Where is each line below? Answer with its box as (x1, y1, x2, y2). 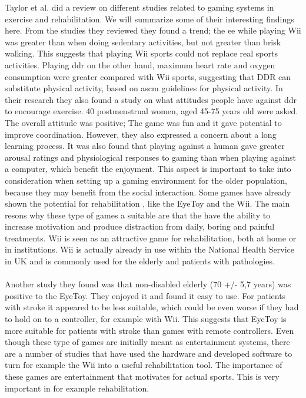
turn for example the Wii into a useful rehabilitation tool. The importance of (5, 359, 282, 371)
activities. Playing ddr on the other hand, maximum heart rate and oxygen (5, 58, 275, 71)
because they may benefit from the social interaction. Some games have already (5, 185, 291, 198)
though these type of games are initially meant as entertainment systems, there (5, 336, 290, 348)
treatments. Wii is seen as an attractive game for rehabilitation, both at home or (5, 231, 297, 244)
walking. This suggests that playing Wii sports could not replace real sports (5, 47, 278, 59)
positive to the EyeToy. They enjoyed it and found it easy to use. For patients (5, 289, 286, 301)
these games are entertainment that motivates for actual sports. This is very (5, 370, 280, 382)
